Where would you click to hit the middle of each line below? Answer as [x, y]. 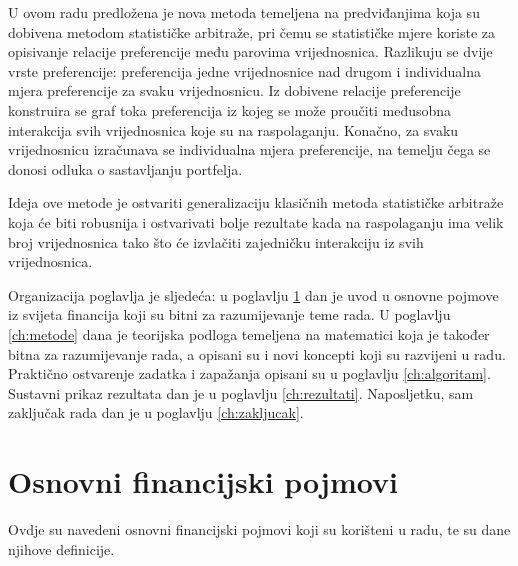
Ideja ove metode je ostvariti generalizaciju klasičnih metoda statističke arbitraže [256, 202]
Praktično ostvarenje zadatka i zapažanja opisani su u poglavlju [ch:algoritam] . [249, 373]
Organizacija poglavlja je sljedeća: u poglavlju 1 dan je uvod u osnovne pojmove [253, 294]
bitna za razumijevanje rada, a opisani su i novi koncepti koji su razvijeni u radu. [257, 353]
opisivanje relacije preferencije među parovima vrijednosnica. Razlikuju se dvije [250, 51]
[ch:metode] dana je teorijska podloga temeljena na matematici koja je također [249, 333]
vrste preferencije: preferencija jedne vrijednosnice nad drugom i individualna [245, 70]
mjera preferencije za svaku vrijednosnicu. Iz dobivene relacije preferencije [234, 90]
